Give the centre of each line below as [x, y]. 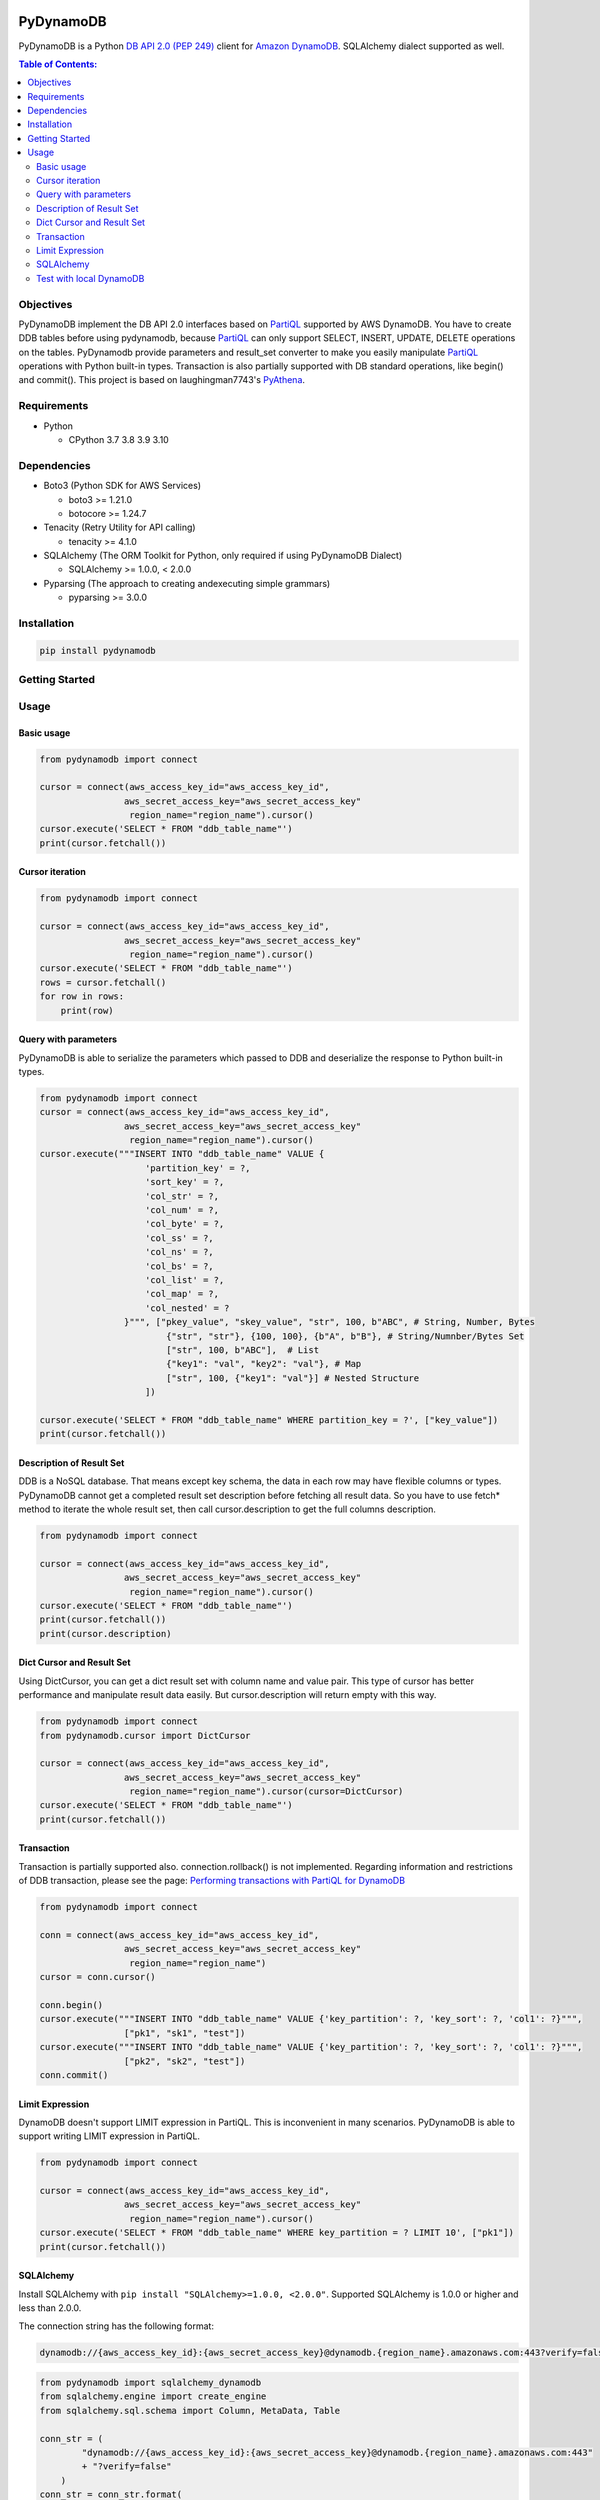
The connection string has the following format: [116, 2326]
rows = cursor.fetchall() [103, 982]
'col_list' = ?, [185, 1280]
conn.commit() [74, 2074]
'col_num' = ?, [182, 1210]
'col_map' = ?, [182, 1294]
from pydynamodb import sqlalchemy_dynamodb [150, 2382]
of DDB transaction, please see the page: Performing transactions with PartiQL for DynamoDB [211, 1881]
